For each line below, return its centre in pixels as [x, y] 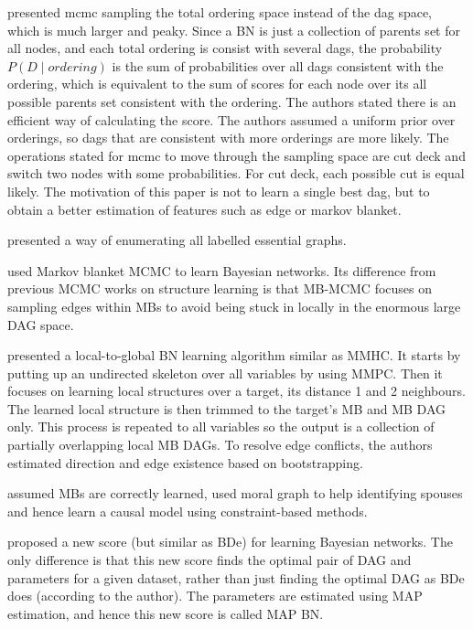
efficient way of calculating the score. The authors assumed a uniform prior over [231, 119]
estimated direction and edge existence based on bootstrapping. [185, 462]
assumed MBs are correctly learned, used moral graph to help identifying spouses [235, 493]
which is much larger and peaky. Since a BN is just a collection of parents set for [234, 30]
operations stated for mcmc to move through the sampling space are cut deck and [236, 155]
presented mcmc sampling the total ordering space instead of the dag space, [220, 12]
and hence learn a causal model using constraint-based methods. [188, 511]
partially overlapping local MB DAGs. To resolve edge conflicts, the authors [220, 445]
